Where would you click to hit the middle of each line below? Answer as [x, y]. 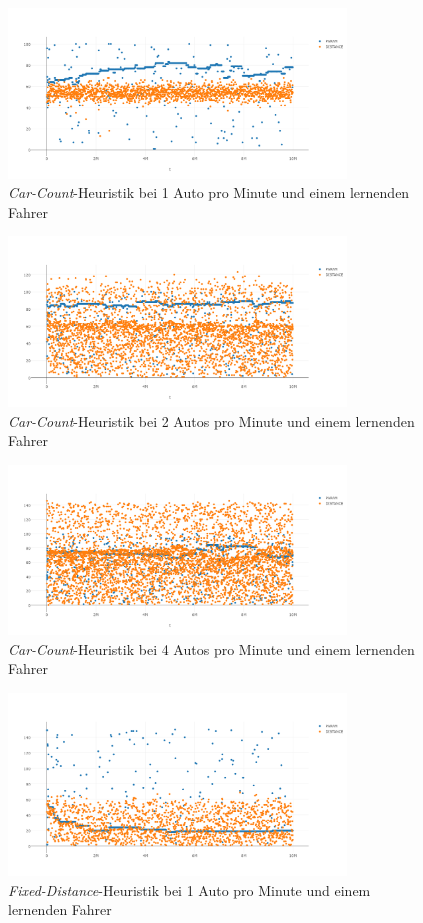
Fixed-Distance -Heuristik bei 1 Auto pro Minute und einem [189, 889]
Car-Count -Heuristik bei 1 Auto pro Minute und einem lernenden [209, 192]
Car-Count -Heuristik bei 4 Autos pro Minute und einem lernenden [211, 648]
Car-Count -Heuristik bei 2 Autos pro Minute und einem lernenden [211, 420]
